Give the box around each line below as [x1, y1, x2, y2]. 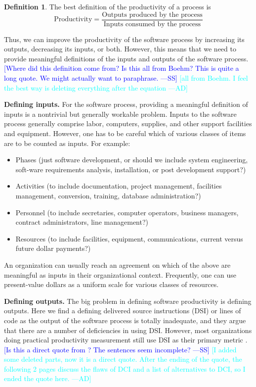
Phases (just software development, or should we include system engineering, [15, 154, 248, 165]
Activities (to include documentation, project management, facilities [15, 181, 222, 191]
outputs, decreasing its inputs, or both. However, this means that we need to [4, 44, 236, 54]
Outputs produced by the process [102, 11, 203, 18]
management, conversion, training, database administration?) [15, 190, 201, 200]
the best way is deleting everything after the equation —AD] [4, 82, 188, 93]
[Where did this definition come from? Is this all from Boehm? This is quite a [4, 63, 239, 73]
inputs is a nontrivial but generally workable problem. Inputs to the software [4, 108, 237, 119]
